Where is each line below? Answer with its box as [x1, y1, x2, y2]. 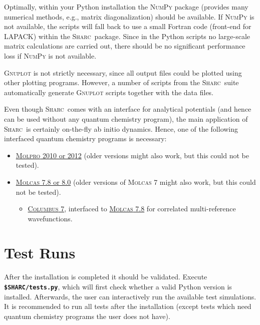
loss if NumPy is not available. [4, 50, 97, 61]
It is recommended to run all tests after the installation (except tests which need [4, 301, 251, 311]
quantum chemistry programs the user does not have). [4, 310, 170, 321]
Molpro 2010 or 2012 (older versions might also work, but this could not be [16, 150, 249, 160]
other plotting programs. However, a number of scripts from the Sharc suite [4, 77, 239, 88]
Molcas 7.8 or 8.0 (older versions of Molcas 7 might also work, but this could [16, 176, 256, 187]
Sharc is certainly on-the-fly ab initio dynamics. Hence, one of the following [4, 123, 238, 134]
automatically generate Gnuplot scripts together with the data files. [4, 87, 214, 97]
